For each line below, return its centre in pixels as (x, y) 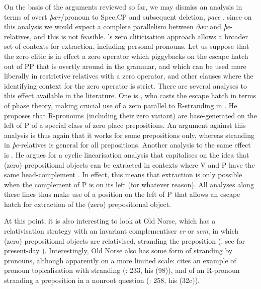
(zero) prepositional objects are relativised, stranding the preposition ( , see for (125, 240)
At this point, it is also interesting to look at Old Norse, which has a (110, 221)
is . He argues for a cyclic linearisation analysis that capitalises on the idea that (127, 154)
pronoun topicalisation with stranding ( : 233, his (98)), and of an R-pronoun (122, 270)
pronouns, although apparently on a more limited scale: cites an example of (120, 260)
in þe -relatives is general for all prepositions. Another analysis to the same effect (127, 145)
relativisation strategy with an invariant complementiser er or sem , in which (121, 231)
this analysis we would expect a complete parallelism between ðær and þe (117, 26)
